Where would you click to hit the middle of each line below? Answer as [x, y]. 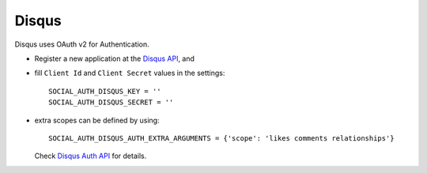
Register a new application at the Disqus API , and [115, 58]
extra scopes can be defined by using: [97, 120]
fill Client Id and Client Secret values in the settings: [130, 73]
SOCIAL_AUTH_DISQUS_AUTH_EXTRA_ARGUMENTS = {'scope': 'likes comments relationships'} [221, 138]
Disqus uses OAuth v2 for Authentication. [82, 44]
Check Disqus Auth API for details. [91, 156]
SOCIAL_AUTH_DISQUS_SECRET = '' [111, 102]
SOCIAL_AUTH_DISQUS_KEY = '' [105, 91]
